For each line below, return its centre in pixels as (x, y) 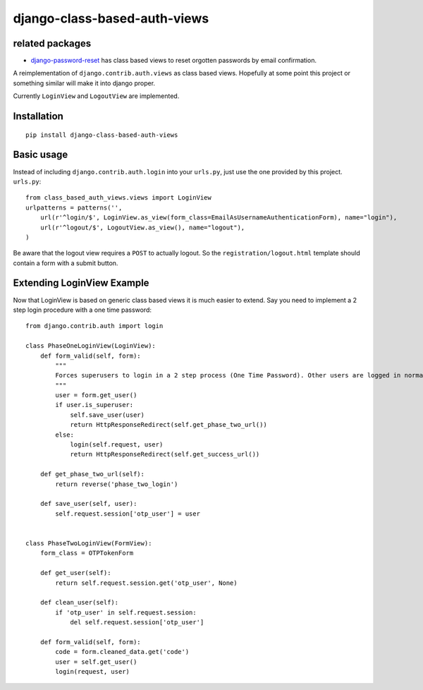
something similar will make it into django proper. (84, 83)
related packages (52, 43)
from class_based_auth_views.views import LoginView (118, 198)
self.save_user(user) (107, 415)
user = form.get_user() (96, 395)
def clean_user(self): (79, 603)
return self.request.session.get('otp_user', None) (146, 583)
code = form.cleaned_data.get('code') (122, 652)
